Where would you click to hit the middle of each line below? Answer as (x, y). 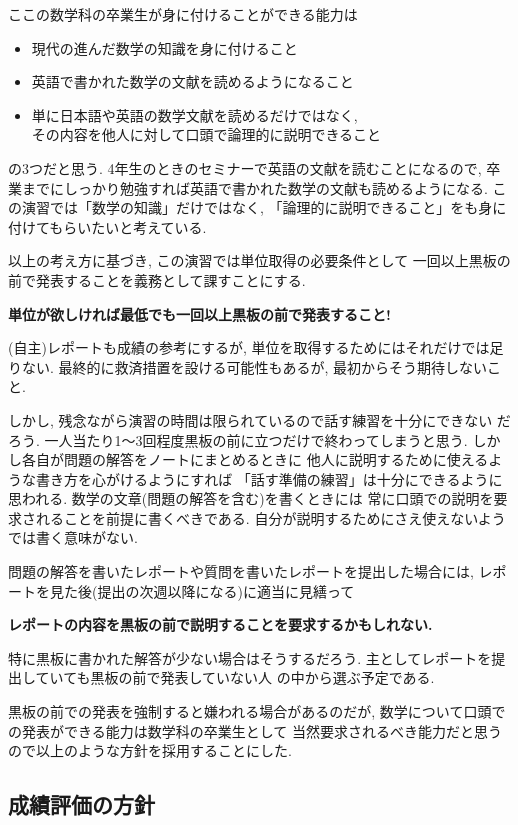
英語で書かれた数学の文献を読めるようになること (192, 81)
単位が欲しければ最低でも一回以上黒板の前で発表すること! (199, 313)
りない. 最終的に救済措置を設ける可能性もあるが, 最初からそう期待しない (248, 366)
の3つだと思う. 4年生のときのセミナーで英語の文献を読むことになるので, (245, 167)
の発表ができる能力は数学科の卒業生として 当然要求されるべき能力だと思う (255, 730)
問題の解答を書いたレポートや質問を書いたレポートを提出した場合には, (241, 571)
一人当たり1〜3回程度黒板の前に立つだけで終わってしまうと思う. (256, 439)
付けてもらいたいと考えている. (107, 226)
